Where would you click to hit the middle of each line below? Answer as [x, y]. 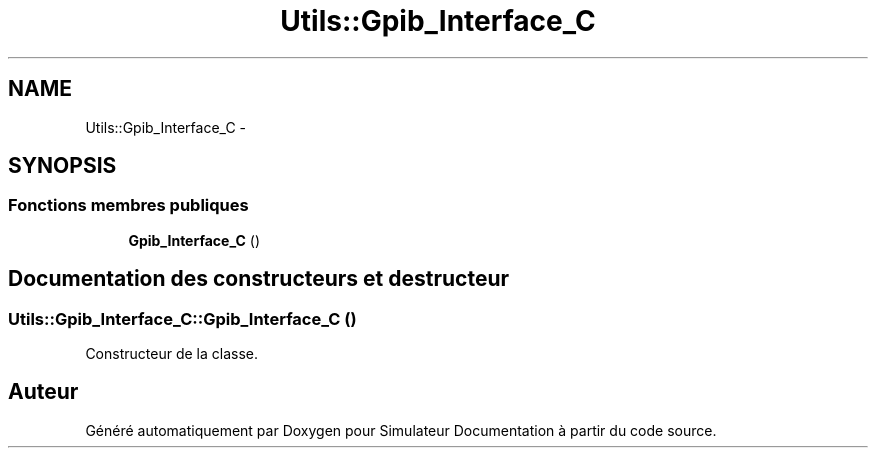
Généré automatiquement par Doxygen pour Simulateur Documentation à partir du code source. [401, 430]
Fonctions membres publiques [128, 205]
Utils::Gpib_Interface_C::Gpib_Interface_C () [182, 318]
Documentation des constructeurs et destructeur [259, 279]
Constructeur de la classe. [171, 354]
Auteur [43, 392]
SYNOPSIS [62, 166]
